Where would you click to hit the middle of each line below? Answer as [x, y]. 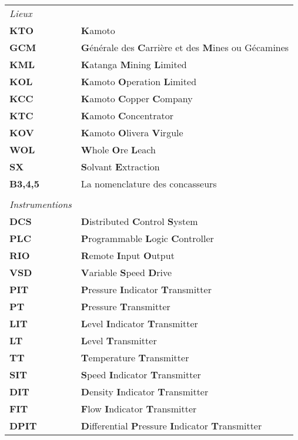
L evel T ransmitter [119, 340]
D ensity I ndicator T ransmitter [145, 392]
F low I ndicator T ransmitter [139, 409]
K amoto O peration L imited [139, 81]
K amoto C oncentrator [127, 115]
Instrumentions [41, 204]
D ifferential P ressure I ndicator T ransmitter [171, 426]
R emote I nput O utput [128, 255]
